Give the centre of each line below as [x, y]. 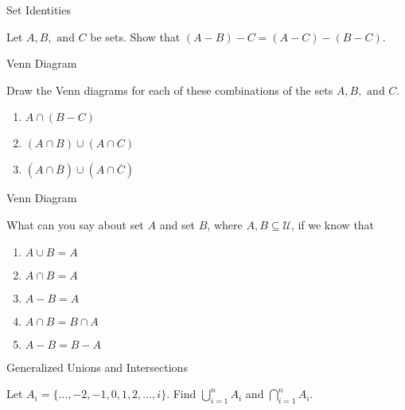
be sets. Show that [135, 36]
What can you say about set [75, 224]
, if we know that [333, 224]
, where [225, 224]
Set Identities [39, 10]
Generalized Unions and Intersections [97, 367]
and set [177, 224]
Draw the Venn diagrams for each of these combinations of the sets [170, 90]
